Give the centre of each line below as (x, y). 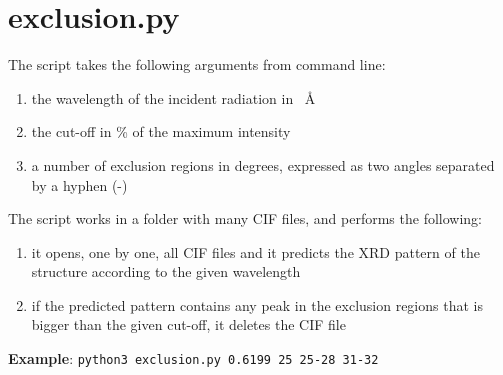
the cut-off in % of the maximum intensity (161, 131)
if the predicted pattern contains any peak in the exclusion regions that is (257, 304)
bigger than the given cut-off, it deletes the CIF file (188, 324)
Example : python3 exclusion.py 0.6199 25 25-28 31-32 (193, 358)
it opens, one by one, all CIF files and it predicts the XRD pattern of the (255, 251)
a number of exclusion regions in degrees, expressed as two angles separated (263, 164)
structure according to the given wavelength (166, 271)
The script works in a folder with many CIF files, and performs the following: (245, 218)
